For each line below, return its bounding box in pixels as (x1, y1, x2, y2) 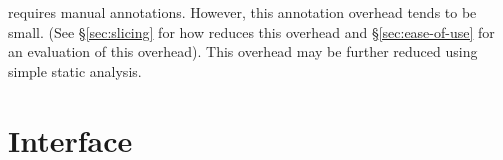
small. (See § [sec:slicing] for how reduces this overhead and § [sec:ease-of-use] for (8, 21, 495, 42)
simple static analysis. (8, 60, 142, 81)
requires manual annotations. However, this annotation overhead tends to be (8, 2, 477, 22)
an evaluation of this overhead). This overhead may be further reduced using (8, 41, 478, 62)
